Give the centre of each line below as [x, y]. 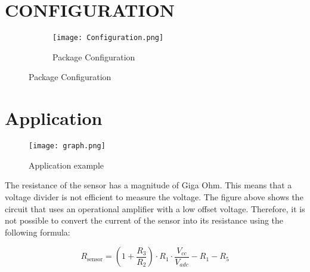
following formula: [38, 232]
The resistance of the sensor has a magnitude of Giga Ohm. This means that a [148, 185]
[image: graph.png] [67, 146]
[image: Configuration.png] [108, 38]
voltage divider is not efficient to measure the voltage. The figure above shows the [154, 196]
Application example [66, 165]
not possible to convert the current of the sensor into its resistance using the [144, 220]
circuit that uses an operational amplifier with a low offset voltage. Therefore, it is [155, 208]
